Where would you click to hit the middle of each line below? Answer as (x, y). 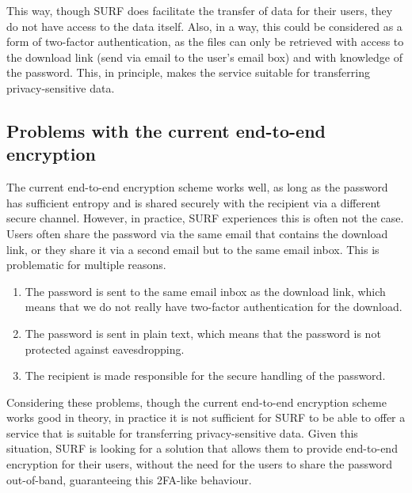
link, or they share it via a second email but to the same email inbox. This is (193, 249)
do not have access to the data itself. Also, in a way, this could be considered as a (204, 26)
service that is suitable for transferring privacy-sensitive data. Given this (182, 432)
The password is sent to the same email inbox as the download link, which (205, 291)
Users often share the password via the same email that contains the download (197, 233)
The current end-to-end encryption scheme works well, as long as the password (197, 187)
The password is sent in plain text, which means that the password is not (203, 333)
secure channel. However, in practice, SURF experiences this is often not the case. (205, 218)
